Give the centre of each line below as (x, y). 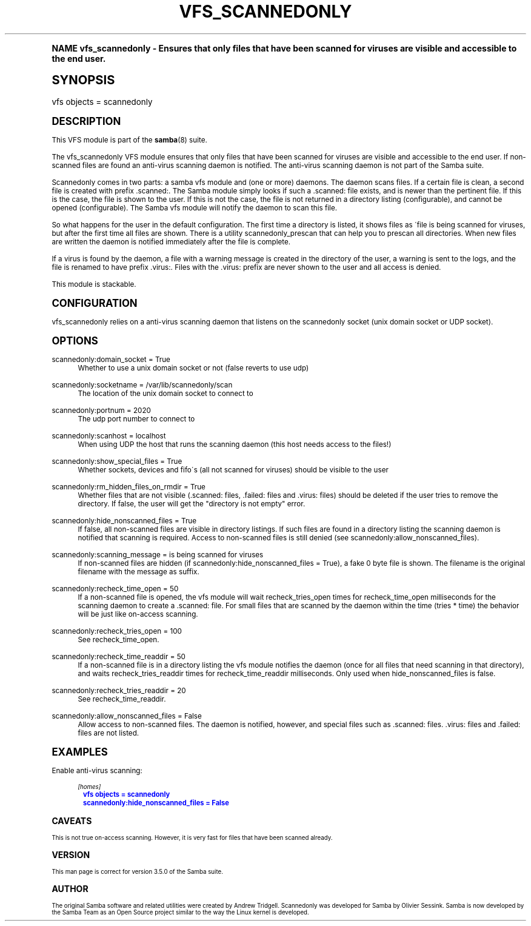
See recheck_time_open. (119, 639)
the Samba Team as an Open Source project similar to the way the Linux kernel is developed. (180, 912)
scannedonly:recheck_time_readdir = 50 (119, 656)
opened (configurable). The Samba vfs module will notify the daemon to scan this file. (195, 208)
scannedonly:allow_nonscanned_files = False (127, 716)
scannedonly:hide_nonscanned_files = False (156, 803)
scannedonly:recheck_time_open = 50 (115, 589)
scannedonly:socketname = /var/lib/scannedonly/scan (142, 385)
